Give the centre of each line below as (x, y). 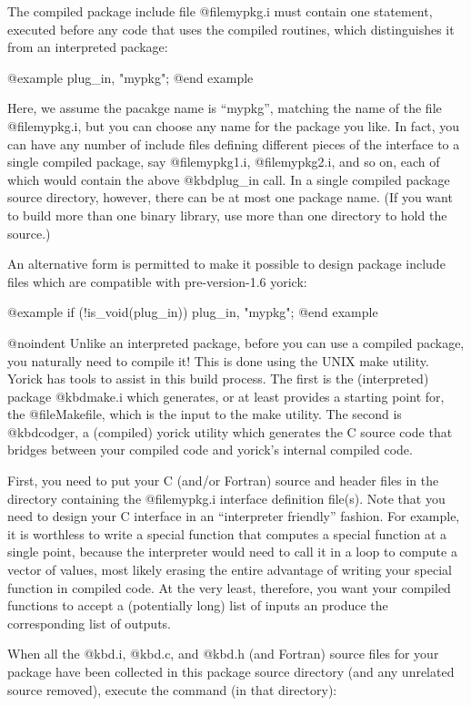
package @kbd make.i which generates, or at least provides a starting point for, (226, 396)
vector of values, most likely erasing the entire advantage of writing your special (230, 570)
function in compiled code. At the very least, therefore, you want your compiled (229, 587)
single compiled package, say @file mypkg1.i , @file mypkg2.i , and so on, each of (224, 162)
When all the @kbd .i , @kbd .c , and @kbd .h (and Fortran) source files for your (223, 654)
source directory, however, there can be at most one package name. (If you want (230, 197)
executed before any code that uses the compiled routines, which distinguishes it (231, 29)
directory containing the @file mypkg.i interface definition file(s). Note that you (226, 498)
